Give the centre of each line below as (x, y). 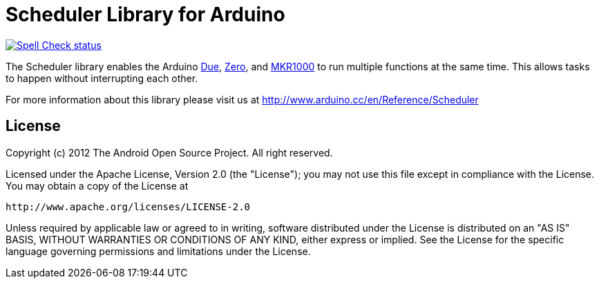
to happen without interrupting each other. (102, 78)
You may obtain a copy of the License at (97, 185)
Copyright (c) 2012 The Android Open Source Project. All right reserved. (169, 152)
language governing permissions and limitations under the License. (158, 251)
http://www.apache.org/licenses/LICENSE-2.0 (128, 206)
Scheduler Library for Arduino (145, 14)
